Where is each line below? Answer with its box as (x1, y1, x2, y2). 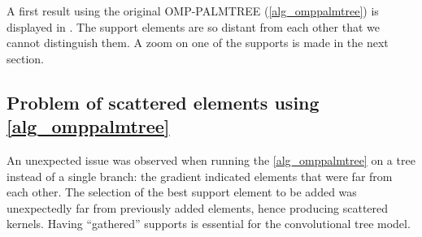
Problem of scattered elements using (7, 89, 320, 114)
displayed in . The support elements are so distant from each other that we (7, 18, 381, 35)
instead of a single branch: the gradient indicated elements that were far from (7, 167, 393, 184)
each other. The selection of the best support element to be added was (7, 183, 357, 200)
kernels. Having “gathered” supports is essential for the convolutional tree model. (7, 215, 411, 232)
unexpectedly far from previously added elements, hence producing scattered (7, 199, 389, 216)
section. (7, 50, 44, 67)
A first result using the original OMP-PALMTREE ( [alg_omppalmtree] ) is (7, 2, 379, 19)
